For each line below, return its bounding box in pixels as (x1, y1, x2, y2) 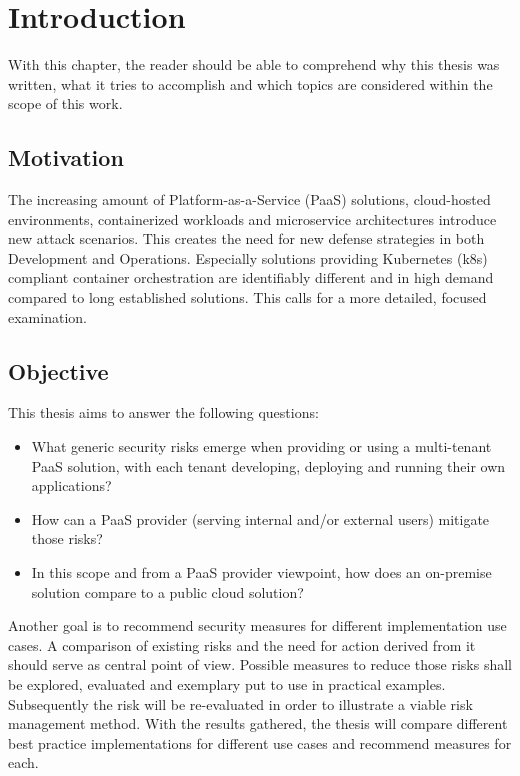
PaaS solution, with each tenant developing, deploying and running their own (31, 455, 506, 476)
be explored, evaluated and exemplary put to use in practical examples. (8, 674, 446, 694)
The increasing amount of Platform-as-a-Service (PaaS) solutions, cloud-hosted (8, 189, 491, 210)
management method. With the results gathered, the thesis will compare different (8, 713, 508, 734)
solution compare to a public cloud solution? (31, 581, 304, 602)
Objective (8, 355, 109, 386)
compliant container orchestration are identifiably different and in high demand (8, 267, 494, 288)
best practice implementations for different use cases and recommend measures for (8, 732, 512, 753)
